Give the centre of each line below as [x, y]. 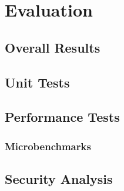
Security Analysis [59, 178]
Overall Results [53, 47]
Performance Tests [62, 117]
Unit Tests [37, 82]
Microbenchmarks [48, 146]
